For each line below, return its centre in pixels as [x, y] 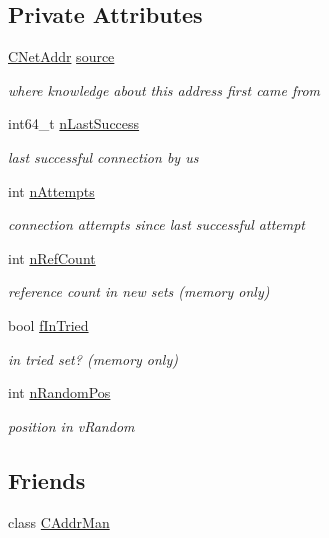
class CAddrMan [59, 521]
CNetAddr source [61, 56]
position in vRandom [71, 425]
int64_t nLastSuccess [74, 123]
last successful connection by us [103, 156]
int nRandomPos [59, 392]
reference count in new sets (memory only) [139, 291]
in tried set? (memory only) [93, 358]
